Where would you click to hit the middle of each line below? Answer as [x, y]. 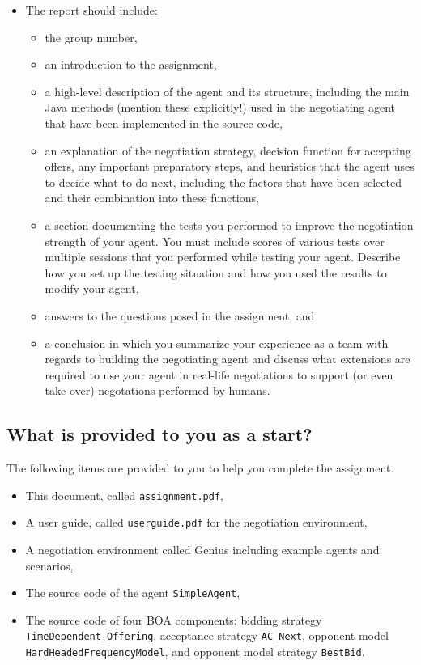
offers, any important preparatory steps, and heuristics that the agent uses [230, 166]
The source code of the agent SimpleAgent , [133, 593]
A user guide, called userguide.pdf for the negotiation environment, [196, 522]
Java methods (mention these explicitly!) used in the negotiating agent [220, 107]
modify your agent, [92, 288]
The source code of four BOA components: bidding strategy [174, 619]
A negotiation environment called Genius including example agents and [202, 549]
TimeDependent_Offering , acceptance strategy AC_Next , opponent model [207, 635]
